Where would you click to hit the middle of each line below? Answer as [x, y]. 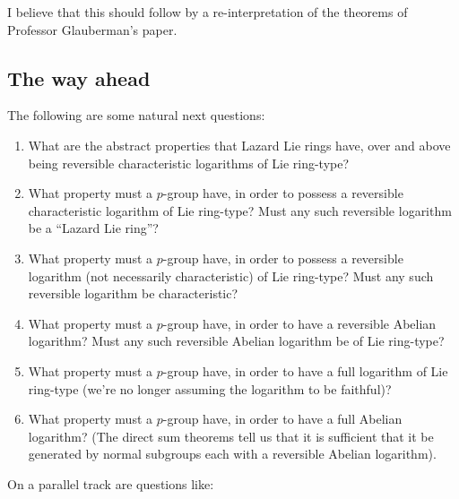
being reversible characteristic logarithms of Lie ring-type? [189, 163]
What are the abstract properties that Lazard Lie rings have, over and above [239, 145]
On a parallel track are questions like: [111, 483]
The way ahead [79, 77]
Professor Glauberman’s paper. [92, 29]
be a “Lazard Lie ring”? [93, 228]
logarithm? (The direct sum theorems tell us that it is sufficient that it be [231, 436]
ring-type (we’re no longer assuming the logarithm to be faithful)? [210, 388]
